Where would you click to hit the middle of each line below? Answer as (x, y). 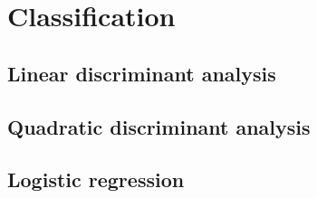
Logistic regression (96, 179)
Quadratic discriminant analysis (159, 126)
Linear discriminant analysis (142, 73)
